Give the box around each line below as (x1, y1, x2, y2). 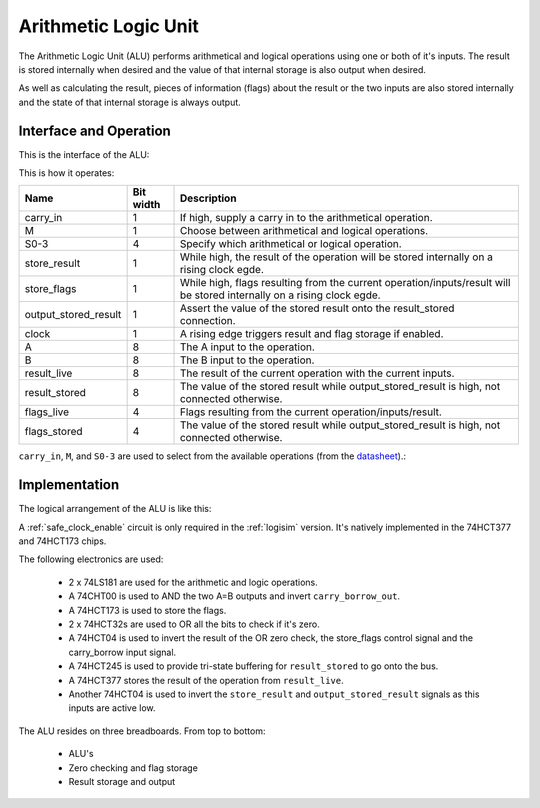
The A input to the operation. (179, 340, 315, 354)
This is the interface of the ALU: (18, 148, 150, 160)
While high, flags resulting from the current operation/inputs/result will (179, 276, 511, 290)
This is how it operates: (18, 167, 115, 179)
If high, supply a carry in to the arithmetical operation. (179, 211, 433, 225)
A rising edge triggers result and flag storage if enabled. (179, 327, 444, 341)
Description (179, 191, 237, 205)
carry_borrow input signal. (68, 646, 177, 658)
